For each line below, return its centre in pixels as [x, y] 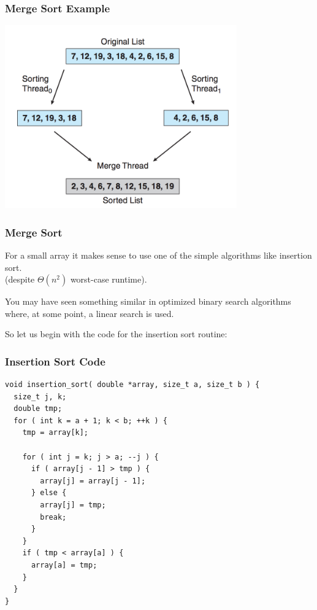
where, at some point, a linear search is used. [90, 313]
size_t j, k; [40, 397]
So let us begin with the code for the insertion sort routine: [116, 334]
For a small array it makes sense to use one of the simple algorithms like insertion [158, 255]
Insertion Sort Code [55, 361]
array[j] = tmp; [73, 505]
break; [53, 517]
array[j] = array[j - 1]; [93, 481]
